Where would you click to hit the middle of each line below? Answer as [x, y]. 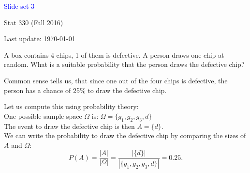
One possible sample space [43, 116]
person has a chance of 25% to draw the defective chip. [85, 90]
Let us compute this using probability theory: [71, 106]
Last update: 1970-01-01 [40, 39]
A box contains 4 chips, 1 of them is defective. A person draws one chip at [114, 55]
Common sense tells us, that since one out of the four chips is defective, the [116, 80]
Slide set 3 [19, 6]
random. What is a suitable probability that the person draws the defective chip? [124, 64]
